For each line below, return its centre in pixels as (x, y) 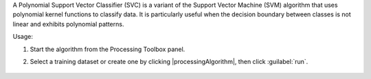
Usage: (23, 37)
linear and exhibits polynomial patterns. (68, 24)
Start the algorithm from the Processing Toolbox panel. (108, 49)
